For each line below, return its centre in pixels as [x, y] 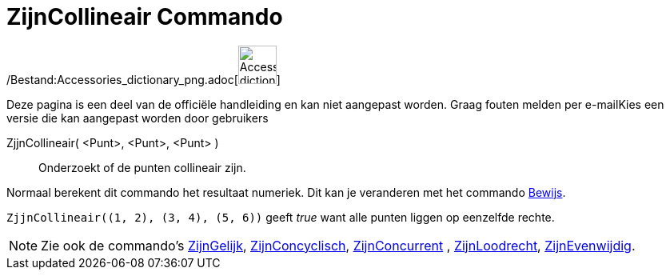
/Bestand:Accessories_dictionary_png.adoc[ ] [144, 79]
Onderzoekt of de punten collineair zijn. [142, 167]
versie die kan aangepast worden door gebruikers [138, 118]
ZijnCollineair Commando [145, 17]
